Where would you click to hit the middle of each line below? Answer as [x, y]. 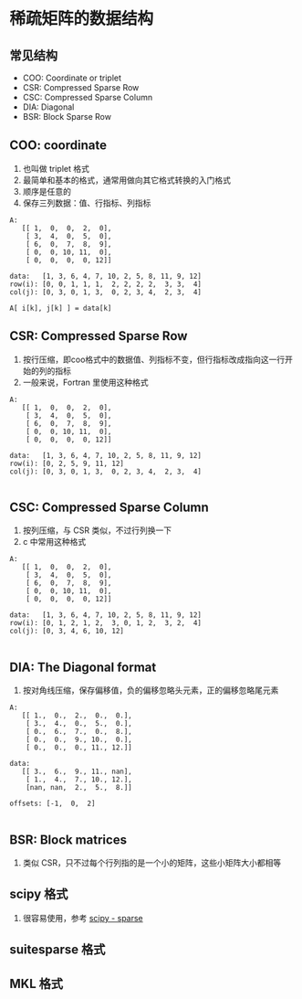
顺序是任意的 [47, 191]
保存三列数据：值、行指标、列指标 [87, 203]
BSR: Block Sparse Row [67, 117]
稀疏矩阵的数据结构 [82, 19]
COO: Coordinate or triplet [72, 78]
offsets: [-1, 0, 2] [52, 804]
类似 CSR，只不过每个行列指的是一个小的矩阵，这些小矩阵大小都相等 [151, 863]
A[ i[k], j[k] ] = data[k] [61, 308]
